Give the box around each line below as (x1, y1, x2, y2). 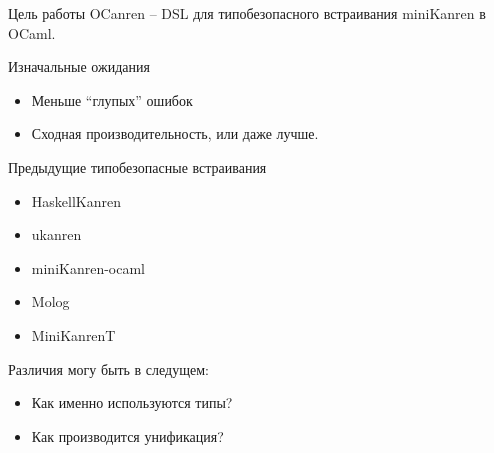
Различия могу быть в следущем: (8, 358, 209, 379)
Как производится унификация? (31, 425, 224, 446)
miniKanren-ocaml (31, 257, 146, 278)
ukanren (31, 224, 82, 245)
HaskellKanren (31, 190, 121, 211)
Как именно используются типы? (31, 392, 233, 413)
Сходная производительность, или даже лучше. (31, 123, 319, 144)
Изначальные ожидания (8, 56, 150, 77)
